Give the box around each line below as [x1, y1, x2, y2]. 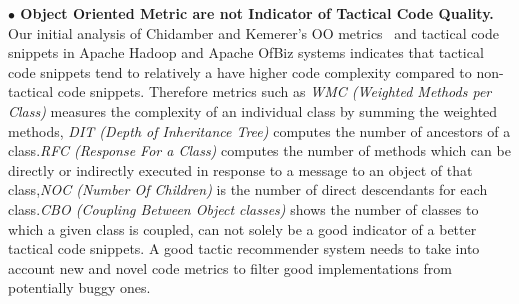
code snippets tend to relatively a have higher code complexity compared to [8, 61, 472, 82]
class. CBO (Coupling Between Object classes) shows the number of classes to [8, 198, 479, 219]
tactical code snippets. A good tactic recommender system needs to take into [8, 238, 480, 259]
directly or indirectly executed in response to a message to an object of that [8, 159, 473, 180]
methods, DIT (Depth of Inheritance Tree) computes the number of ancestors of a [8, 120, 511, 141]
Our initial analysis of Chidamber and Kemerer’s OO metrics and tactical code [8, 22, 499, 43]
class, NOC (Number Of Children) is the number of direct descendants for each [8, 179, 488, 200]
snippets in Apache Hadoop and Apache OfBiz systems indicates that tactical [8, 42, 484, 63]
